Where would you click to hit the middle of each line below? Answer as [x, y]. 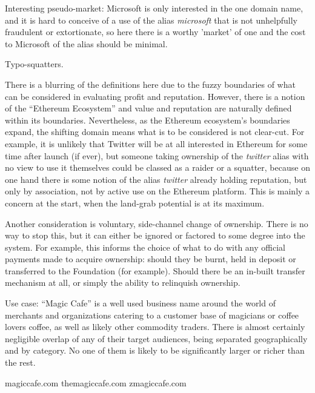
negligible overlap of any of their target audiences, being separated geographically [156, 338]
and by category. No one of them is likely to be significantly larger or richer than [155, 350]
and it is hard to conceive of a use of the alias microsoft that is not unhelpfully [151, 20]
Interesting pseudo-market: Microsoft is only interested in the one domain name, [154, 8]
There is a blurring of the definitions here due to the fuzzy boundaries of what [150, 84]
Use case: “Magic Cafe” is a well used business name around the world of [140, 303]
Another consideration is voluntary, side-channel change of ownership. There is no [157, 223]
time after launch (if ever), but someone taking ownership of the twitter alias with [157, 155]
